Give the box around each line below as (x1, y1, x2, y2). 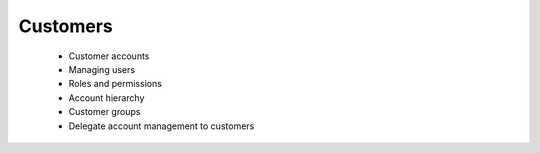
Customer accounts (68, 50, 150, 62)
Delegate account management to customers (68, 120, 255, 132)
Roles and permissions (68, 78, 162, 90)
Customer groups (68, 106, 141, 118)
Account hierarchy (68, 91, 145, 104)
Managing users (68, 63, 135, 75)
